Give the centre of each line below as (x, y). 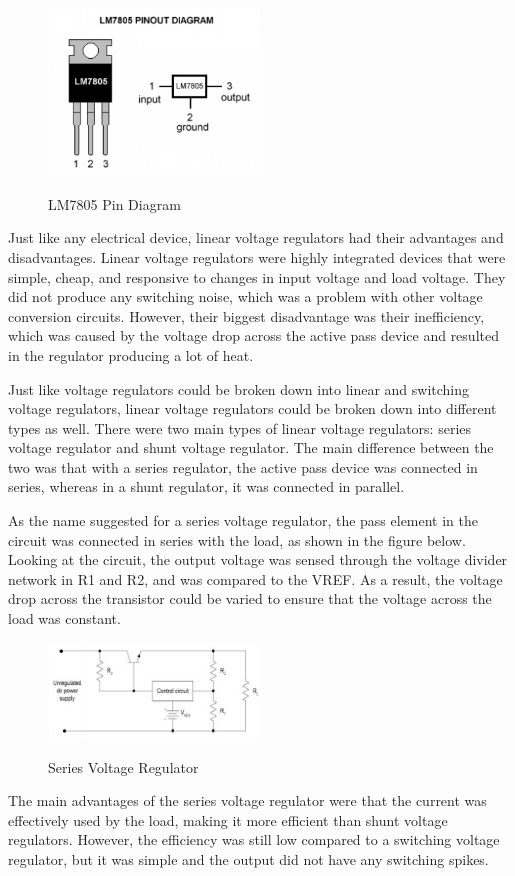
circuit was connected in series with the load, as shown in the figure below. (237, 539)
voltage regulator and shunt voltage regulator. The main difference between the (251, 447)
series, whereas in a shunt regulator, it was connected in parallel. (206, 486)
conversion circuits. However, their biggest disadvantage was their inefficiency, (246, 315)
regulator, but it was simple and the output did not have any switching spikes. (248, 859)
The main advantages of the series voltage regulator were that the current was (247, 800)
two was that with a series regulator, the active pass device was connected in (243, 466)
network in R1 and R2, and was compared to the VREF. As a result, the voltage (255, 578)
